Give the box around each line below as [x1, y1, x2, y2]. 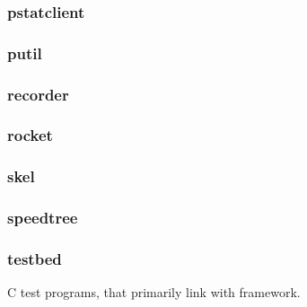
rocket [7, 124, 53, 146]
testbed [7, 247, 62, 269]
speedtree [7, 206, 78, 229]
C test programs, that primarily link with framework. [7, 283, 301, 302]
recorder [7, 83, 69, 105]
